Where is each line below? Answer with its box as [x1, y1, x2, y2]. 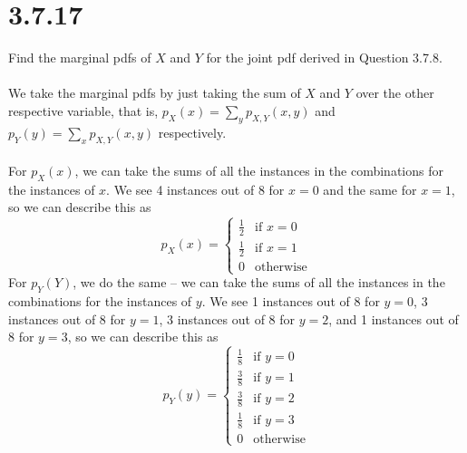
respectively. [158, 122, 227, 141]
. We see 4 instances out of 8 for [106, 179, 285, 198]
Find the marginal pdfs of [8, 48, 151, 67]
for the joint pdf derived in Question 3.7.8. [206, 48, 443, 67]
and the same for [323, 179, 417, 198]
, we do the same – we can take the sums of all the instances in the [73, 273, 445, 292]
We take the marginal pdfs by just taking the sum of [8, 83, 301, 102]
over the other [355, 83, 434, 102]
